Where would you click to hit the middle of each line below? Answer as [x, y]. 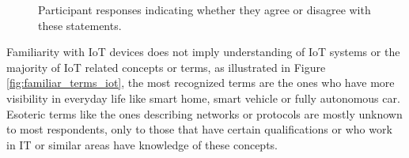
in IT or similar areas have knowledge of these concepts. [142, 144]
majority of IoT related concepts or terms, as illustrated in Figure [166, 67]
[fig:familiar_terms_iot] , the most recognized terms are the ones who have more [201, 83]
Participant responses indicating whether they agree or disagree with [204, 9]
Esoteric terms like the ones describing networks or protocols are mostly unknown [204, 113]
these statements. [80, 25]
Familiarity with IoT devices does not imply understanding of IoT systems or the [203, 52]
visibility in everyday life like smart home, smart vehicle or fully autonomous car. [203, 98]
